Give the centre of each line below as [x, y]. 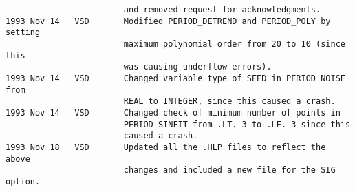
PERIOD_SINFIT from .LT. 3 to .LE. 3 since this [237, 124]
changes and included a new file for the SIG [229, 170]
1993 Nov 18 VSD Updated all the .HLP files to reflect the [166, 147]
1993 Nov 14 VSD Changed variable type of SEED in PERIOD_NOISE [175, 78]
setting [23, 33]
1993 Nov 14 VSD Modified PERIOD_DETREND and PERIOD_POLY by [168, 21]
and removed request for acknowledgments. [222, 10]
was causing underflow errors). [197, 67]
